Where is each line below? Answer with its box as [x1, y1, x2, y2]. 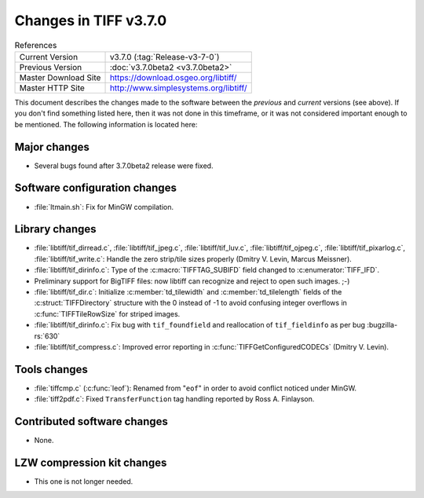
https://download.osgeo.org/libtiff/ [109, 71, 237, 82]
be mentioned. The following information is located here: [14, 119, 198, 129]
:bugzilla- [366, 320, 398, 330]
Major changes [14, 140, 90, 153]
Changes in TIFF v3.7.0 [14, 12, 167, 29]
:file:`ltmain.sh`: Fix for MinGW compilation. [34, 202, 174, 211]
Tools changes [14, 362, 88, 376]
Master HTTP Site [19, 82, 86, 93]
